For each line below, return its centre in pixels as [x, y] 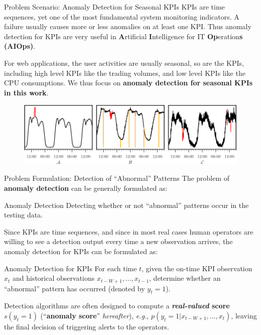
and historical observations [54, 278]
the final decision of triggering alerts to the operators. [87, 326]
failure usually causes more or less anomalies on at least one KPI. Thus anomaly [128, 26]
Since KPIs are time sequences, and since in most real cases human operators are [129, 231]
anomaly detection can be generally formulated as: [86, 188]
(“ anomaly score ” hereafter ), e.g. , [95, 315]
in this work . [26, 92]
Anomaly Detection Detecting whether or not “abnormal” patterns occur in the [126, 205]
